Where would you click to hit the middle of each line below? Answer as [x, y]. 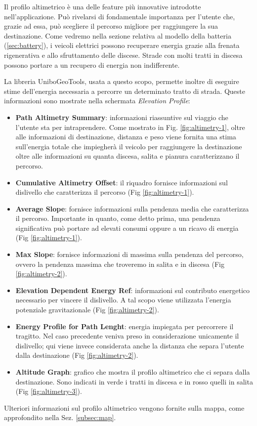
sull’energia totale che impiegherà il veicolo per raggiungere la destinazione [129, 146]
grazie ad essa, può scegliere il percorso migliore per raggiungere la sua [111, 26]
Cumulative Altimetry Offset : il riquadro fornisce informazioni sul [122, 182]
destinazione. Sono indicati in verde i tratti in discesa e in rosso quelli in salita [134, 381]
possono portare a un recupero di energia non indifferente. [92, 64]
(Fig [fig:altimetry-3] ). [49, 391]
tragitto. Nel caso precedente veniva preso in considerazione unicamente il [127, 336]
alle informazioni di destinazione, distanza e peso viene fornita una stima [126, 137]
